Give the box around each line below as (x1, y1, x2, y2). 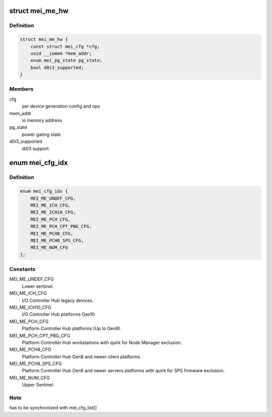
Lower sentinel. (22, 283, 54, 289)
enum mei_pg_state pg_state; (30, 58, 103, 63)
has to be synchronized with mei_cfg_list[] (9, 405, 97, 411)
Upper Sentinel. (22, 382, 55, 388)
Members (9, 86, 34, 93)
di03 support (22, 145, 49, 151)
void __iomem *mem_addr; (30, 50, 92, 56)
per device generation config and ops (22, 103, 100, 109)
